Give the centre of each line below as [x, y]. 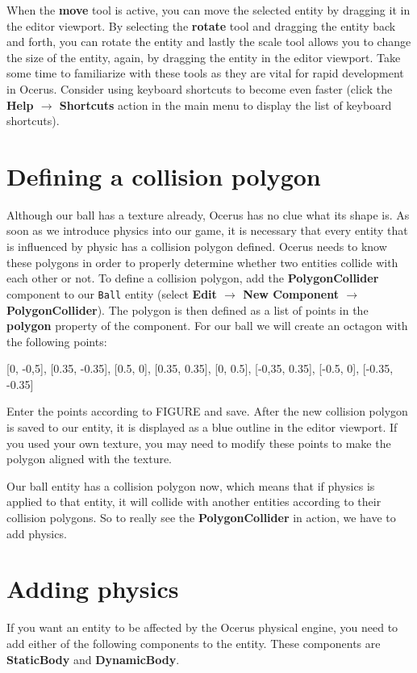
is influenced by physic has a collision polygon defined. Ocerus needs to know [197, 247]
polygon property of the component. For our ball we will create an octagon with [207, 326]
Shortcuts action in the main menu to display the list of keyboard [225, 105]
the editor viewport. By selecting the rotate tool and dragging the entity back [201, 25]
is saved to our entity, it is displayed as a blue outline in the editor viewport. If [202, 427]
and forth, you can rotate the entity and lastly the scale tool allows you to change [209, 42]
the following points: [57, 341]
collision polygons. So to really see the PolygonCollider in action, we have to [201, 518]
